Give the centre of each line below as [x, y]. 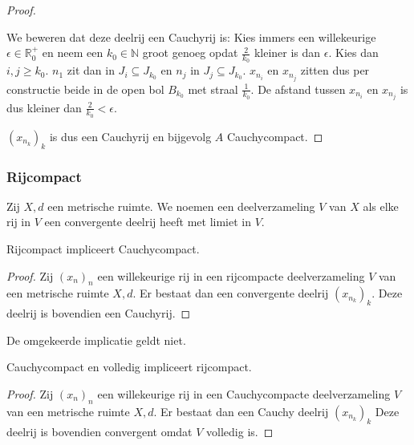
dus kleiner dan [44, 107]
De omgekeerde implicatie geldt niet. [96, 340]
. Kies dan [353, 53]
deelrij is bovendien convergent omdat [99, 431]
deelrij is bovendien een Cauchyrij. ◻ [99, 313]
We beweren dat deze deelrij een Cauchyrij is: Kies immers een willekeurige [191, 36]
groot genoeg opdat [190, 53]
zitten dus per [335, 70]
